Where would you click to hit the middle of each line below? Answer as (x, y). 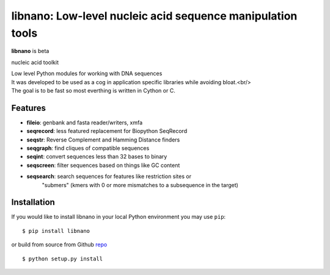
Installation (33, 202)
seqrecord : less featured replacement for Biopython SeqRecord (107, 131)
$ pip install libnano (56, 231)
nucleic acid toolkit (35, 62)
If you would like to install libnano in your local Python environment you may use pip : (119, 217)
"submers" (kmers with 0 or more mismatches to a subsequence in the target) (140, 185)
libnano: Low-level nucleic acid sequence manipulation (154, 16)
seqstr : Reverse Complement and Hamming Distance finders (103, 140)
